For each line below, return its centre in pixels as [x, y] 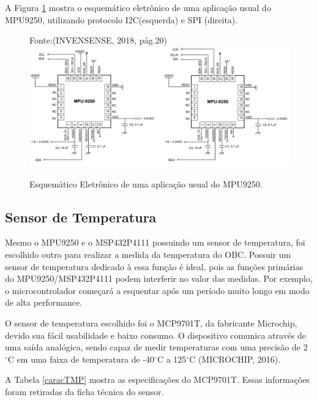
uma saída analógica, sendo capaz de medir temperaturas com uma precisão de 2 [156, 347]
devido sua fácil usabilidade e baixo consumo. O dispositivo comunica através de [156, 335]
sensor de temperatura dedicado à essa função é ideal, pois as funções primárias [154, 266]
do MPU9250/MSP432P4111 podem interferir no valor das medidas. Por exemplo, [159, 278]
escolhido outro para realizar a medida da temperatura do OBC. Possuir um [148, 255]
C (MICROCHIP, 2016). [235, 359]
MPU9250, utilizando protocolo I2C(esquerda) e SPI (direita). [121, 19]
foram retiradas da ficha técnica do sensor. [84, 391]
